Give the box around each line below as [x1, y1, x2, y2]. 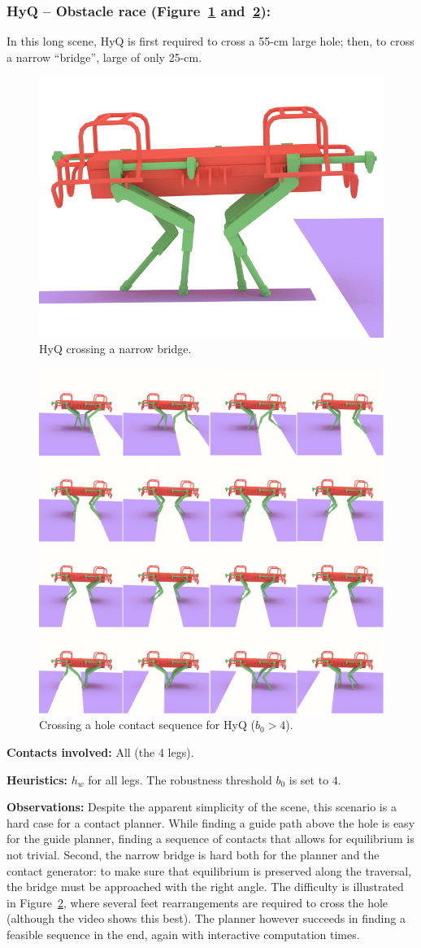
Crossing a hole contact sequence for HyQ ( [39, 716, 255, 733]
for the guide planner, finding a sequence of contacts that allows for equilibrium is [7, 830, 414, 847]
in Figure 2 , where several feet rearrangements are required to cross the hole [7, 893, 388, 911]
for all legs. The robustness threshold [88, 771, 272, 788]
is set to [289, 771, 329, 788]
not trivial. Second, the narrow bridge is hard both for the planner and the [7, 846, 380, 863]
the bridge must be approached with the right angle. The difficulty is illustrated [7, 878, 404, 895]
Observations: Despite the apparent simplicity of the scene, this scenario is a [7, 798, 397, 815]
